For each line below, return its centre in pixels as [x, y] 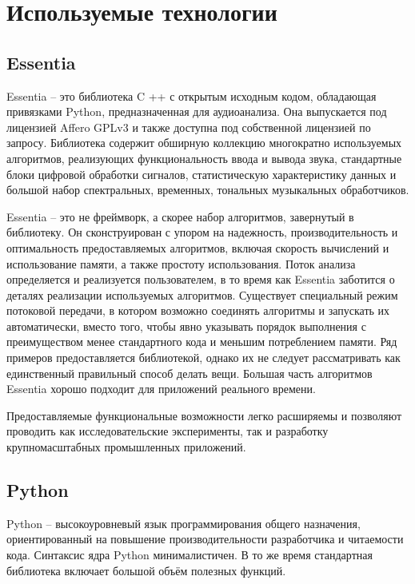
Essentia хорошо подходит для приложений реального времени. [161, 389]
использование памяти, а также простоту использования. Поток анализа [181, 263]
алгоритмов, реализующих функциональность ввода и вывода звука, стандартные [204, 158]
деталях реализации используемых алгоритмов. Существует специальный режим [202, 294]
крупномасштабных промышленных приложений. [126, 447]
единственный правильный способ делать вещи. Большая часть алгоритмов [190, 373]
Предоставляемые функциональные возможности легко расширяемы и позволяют [204, 415]
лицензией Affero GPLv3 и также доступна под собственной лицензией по [189, 127]
